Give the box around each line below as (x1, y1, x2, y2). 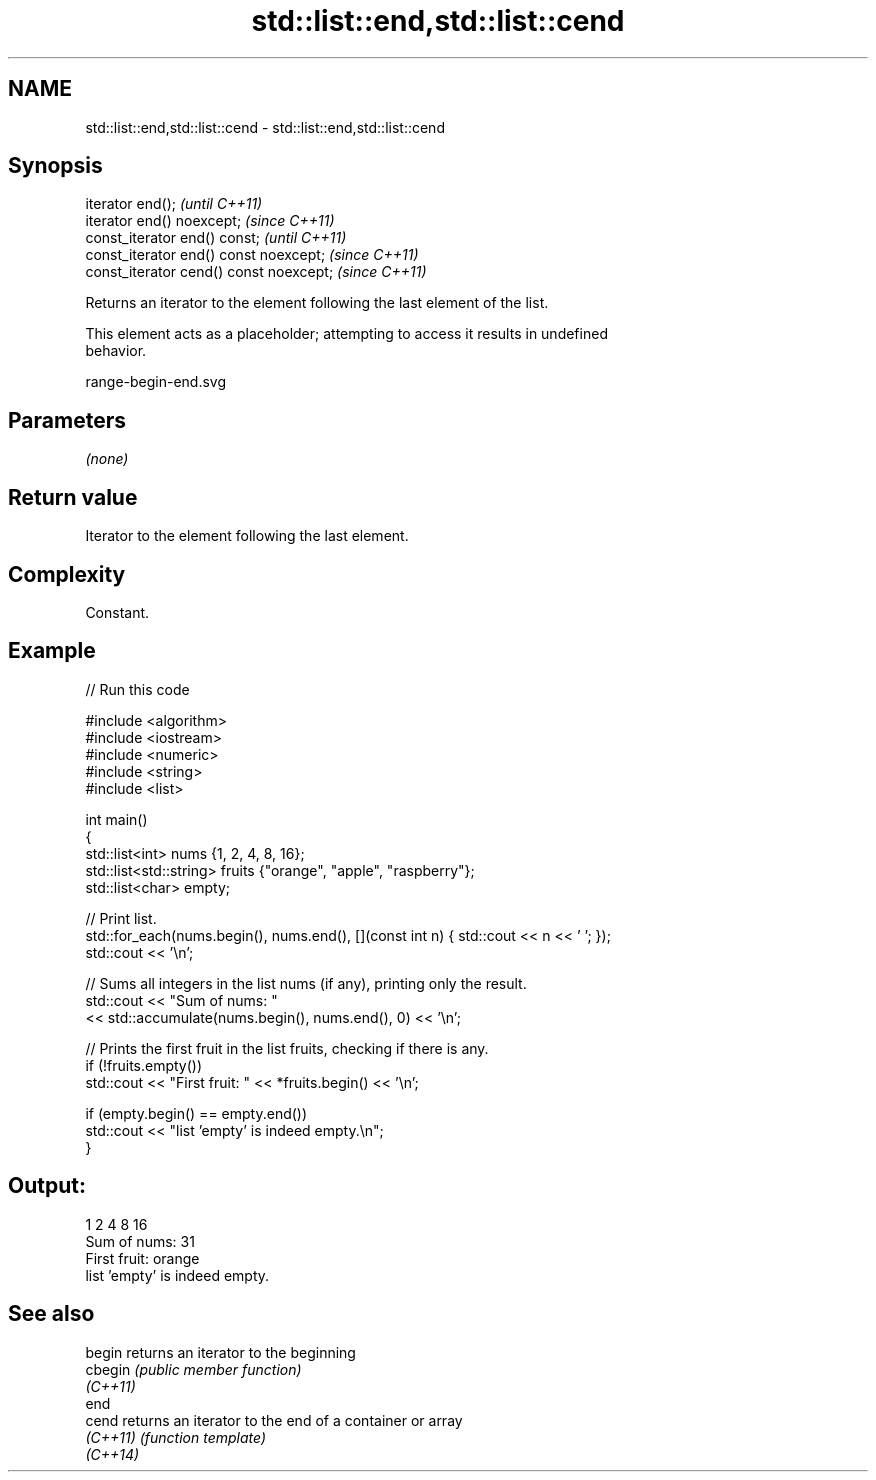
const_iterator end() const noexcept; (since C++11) (85, 246, 419, 264)
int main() (85, 810, 148, 828)
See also (8, 1301, 95, 1327)
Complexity (8, 561, 126, 587)
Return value (8, 484, 138, 510)
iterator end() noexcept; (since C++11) (85, 212, 335, 230)
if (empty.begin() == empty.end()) (85, 1104, 308, 1122)
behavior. (85, 342, 147, 360)
